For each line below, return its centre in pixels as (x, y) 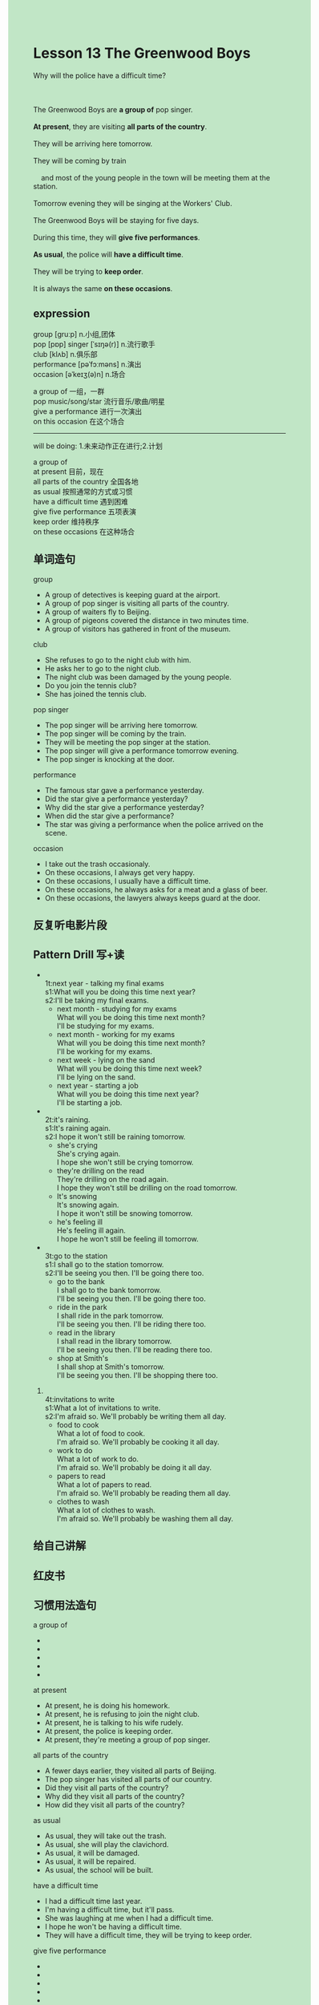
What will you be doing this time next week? (129, 1068)
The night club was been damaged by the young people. (138, 677)
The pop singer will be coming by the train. (115, 733)
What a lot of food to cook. (101, 1433)
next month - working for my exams (116, 1034)
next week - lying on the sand (106, 1059)
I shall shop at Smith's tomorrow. (111, 1367)
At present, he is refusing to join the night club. (122, 1714)
